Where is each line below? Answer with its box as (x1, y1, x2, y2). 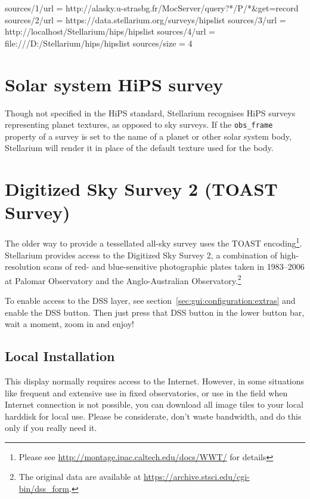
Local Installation (5, 347, 115, 365)
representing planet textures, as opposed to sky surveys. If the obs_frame (5, 118, 273, 131)
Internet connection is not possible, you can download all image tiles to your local (5, 398, 303, 411)
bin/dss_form (18, 482, 70, 495)
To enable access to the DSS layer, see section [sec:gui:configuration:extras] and (5, 294, 296, 306)
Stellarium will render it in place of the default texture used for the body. (5, 141, 274, 154)
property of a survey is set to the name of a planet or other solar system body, (5, 130, 292, 142)
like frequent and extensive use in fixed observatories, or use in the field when (5, 386, 288, 399)
